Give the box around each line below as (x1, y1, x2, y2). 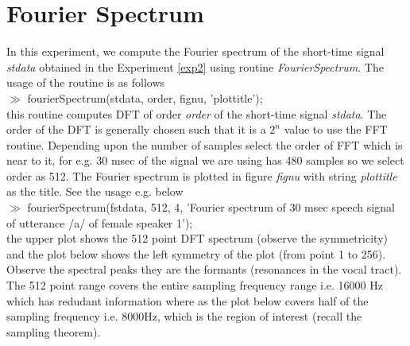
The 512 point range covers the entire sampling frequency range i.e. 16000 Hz (6, 277, 383, 294)
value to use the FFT (284, 121, 388, 138)
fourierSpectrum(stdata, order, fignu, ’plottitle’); (27, 89, 263, 106)
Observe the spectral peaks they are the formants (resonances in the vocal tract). (6, 261, 402, 278)
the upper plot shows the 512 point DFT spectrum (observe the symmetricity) (6, 230, 389, 247)
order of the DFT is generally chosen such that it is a (6, 121, 266, 138)
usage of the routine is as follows (6, 74, 165, 91)
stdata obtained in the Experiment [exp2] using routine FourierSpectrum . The (6, 58, 384, 75)
